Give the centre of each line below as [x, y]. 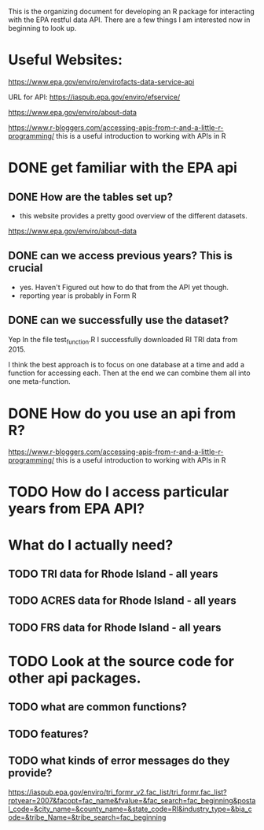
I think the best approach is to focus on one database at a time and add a [126, 365]
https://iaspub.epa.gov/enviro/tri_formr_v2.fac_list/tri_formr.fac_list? [118, 792]
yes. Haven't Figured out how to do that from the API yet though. [124, 287]
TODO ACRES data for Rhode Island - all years [123, 601]
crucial [26, 268]
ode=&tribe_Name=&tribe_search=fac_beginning [87, 817]
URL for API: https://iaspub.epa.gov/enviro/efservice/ [94, 97]
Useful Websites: [66, 60]
